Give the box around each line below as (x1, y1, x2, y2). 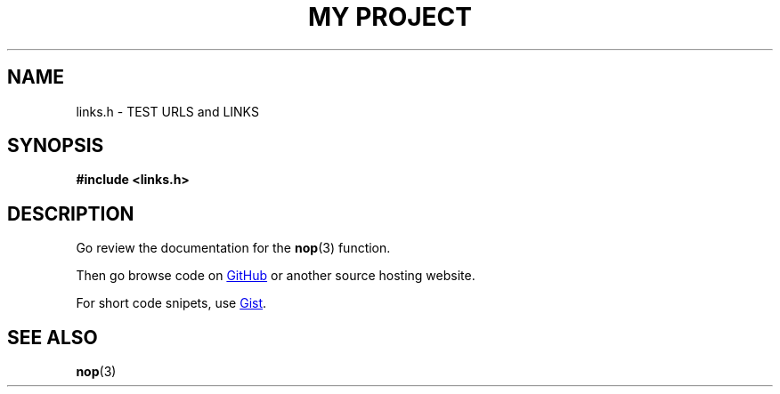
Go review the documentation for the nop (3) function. (76, 240, 391, 256)
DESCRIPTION (7, 202, 134, 225)
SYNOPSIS (7, 134, 104, 157)
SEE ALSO (7, 326, 98, 349)
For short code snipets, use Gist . (76, 295, 267, 311)
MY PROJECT (307, 2, 473, 32)
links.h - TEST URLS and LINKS (76, 103, 259, 119)
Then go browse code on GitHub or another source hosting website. (76, 268, 475, 284)
